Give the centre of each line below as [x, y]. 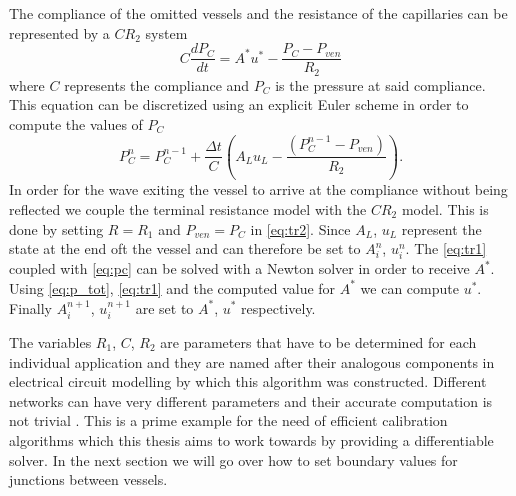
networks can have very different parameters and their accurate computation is [251, 400]
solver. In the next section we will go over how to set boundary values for [233, 459]
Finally [30, 307]
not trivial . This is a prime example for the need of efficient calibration [228, 420]
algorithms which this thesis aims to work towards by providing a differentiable [251, 439]
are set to [164, 307]
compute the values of [76, 123]
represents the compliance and [157, 84]
